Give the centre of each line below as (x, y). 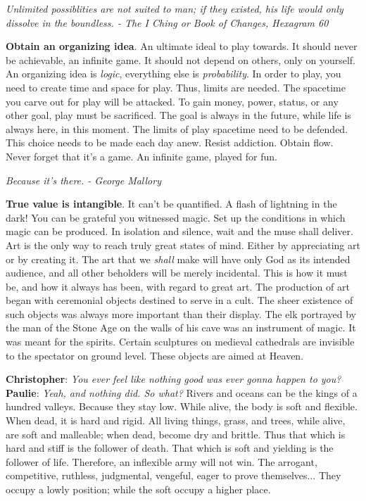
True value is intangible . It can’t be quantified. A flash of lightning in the (171, 204)
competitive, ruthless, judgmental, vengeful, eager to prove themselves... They (173, 475)
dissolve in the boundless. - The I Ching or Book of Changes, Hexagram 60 (167, 22)
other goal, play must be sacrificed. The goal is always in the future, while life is (178, 115)
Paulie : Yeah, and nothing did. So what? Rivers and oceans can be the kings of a (182, 392)
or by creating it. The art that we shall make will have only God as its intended (178, 259)
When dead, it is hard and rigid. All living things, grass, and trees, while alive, (176, 420)
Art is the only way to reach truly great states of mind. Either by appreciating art (183, 245)
